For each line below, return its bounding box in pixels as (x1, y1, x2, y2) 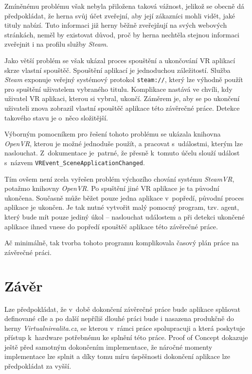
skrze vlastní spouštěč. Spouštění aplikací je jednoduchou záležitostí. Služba (4, 65, 231, 75)
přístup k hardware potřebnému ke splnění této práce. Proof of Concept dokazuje (4, 332, 248, 342)
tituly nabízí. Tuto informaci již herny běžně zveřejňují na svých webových (4, 20, 227, 30)
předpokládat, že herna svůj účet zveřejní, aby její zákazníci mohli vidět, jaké (4, 10, 235, 20)
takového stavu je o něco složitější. (4, 112, 108, 122)
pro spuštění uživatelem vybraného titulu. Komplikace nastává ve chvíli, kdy (4, 84, 233, 94)
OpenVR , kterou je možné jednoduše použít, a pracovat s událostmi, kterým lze (4, 138, 243, 148)
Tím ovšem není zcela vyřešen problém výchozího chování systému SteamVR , (4, 173, 234, 184)
